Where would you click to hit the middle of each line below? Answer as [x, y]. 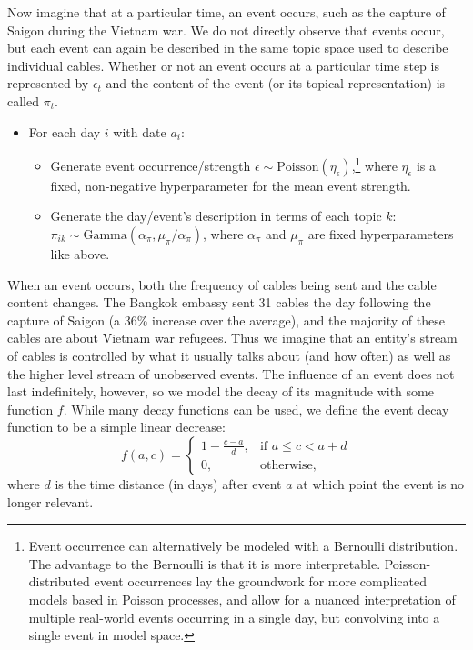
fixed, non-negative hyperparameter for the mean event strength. [231, 185]
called [23, 100]
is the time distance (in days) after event [168, 483]
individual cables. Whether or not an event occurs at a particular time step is [223, 65]
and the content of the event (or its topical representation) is [276, 83]
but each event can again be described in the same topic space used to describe [228, 48]
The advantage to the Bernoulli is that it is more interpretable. [205, 563]
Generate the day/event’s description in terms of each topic [216, 216]
